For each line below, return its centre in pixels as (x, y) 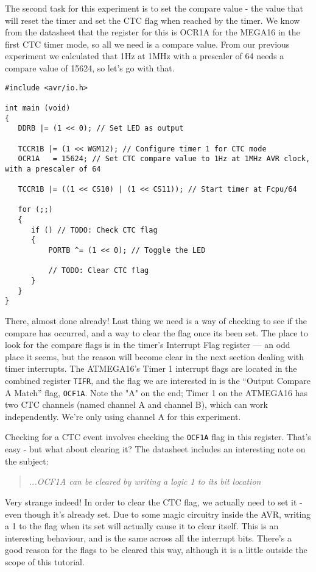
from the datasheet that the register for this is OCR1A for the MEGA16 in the (153, 32)
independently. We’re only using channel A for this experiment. (123, 416)
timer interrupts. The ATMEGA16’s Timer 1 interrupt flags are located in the (151, 368)
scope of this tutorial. (45, 561)
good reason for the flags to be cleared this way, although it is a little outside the (156, 550)
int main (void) (38, 108)
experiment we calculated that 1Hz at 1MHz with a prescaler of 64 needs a (145, 56)
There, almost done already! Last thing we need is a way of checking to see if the (156, 320)
